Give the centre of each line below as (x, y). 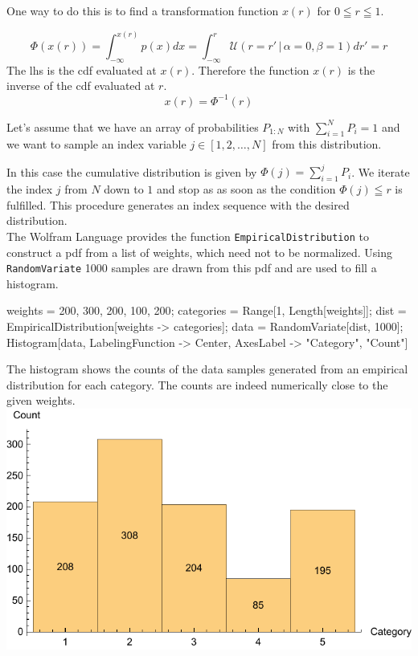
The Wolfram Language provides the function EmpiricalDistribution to (188, 236)
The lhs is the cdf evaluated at (82, 69)
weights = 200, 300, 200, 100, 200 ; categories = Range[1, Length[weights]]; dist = (207, 310)
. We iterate (381, 171)
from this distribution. (327, 144)
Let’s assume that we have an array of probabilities (133, 126)
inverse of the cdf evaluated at (81, 86)
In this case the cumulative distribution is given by (132, 171)
